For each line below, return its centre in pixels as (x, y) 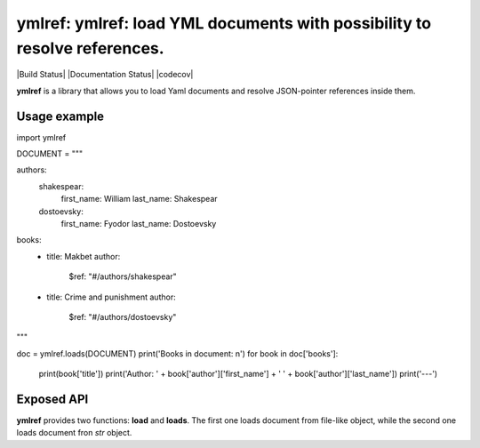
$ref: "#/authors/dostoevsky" (123, 316)
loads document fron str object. (74, 433)
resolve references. (90, 48)
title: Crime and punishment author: (112, 297)
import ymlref (41, 137)
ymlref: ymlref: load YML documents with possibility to (224, 23)
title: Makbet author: (84, 256)
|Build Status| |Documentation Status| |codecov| (105, 75)
